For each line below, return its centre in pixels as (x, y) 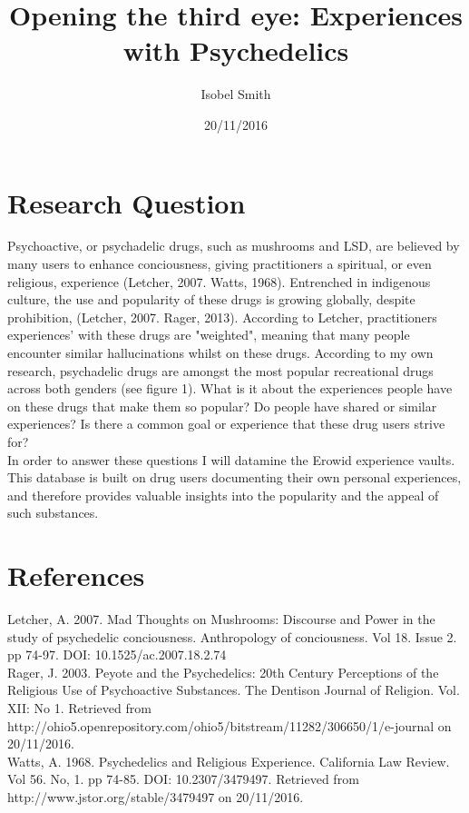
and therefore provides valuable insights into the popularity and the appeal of (223, 495)
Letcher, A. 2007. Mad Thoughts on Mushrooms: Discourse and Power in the (221, 619)
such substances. (53, 513)
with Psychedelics (236, 50)
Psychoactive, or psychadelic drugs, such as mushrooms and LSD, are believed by (234, 246)
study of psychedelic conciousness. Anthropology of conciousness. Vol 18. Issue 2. (232, 636)
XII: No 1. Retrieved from (79, 708)
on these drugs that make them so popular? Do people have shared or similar (222, 406)
